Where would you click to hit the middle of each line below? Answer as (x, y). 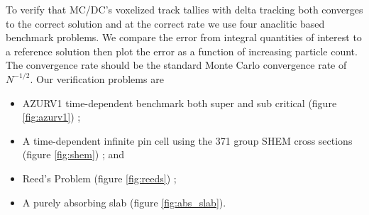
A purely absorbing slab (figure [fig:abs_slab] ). (124, 202)
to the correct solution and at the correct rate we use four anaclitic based (165, 23)
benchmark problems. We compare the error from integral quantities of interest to (184, 37)
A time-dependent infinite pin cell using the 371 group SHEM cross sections (187, 140)
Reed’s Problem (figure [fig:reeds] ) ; (99, 178)
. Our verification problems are (97, 78)
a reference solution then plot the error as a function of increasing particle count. (182, 51)
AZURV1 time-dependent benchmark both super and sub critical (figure (180, 103)
